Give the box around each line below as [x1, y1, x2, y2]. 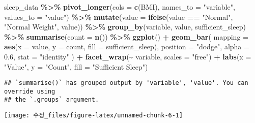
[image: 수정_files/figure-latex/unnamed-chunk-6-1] [4, 112, 183, 119]
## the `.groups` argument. [4, 96, 99, 104]
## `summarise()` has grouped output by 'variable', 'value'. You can [4, 79, 248, 87]
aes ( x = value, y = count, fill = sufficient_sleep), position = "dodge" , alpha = [4, 41, 249, 52]
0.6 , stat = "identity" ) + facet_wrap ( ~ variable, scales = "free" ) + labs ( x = [4, 51, 251, 61]
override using [4, 87, 55, 95]
